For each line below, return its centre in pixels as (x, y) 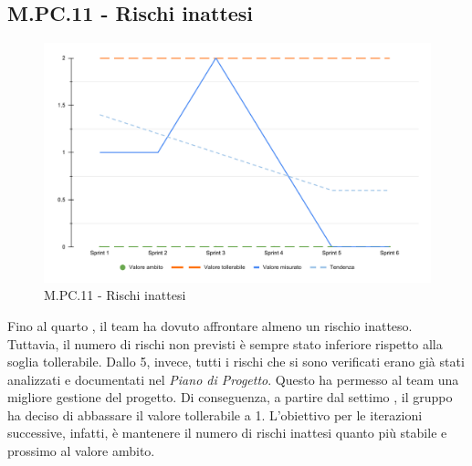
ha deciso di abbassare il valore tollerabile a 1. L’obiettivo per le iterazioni (215, 414)
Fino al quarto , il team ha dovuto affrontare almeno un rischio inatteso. (210, 325)
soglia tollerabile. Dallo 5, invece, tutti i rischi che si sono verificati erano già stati (236, 362)
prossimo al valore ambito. (81, 451)
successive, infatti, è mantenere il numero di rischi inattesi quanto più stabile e (227, 433)
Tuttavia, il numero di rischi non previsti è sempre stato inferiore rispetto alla (225, 343)
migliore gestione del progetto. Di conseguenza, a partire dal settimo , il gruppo (230, 397)
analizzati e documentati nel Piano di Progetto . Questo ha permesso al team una (233, 379)
